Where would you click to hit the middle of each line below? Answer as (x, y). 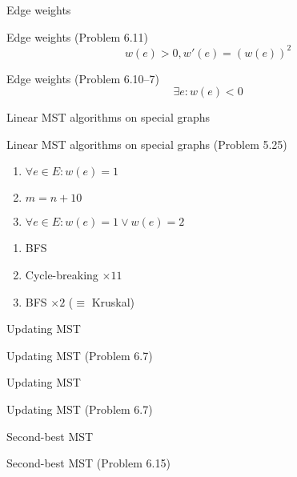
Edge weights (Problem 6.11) (78, 36)
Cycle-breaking (62, 275)
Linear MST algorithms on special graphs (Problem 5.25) (147, 144)
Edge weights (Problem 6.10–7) (83, 78)
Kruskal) (113, 301)
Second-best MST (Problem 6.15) (88, 463)
